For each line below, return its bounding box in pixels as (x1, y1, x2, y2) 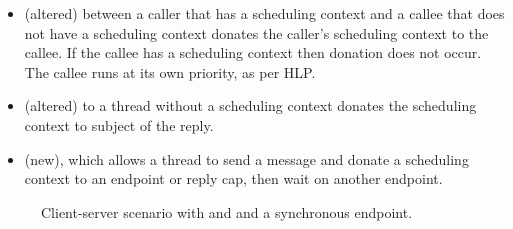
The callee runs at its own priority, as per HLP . (24, 61, 316, 82)
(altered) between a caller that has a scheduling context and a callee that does (24, 3, 505, 23)
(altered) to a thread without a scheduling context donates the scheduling (24, 95, 477, 116)
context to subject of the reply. (24, 114, 214, 135)
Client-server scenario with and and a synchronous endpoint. (41, 201, 413, 222)
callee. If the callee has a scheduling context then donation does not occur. (24, 42, 482, 63)
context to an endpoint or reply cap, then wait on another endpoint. (24, 168, 443, 189)
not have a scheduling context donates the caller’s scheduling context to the (24, 22, 489, 43)
